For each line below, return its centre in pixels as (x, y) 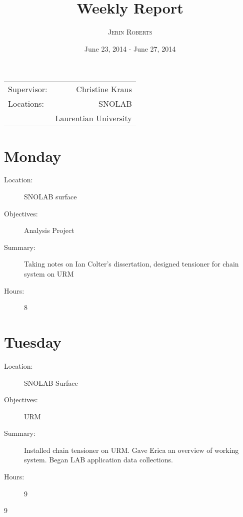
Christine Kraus (104, 89)
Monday (33, 156)
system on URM (49, 274)
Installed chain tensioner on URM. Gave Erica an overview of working (131, 450)
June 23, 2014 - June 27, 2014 (130, 48)
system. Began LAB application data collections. (98, 460)
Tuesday (33, 341)
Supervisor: (28, 89)
